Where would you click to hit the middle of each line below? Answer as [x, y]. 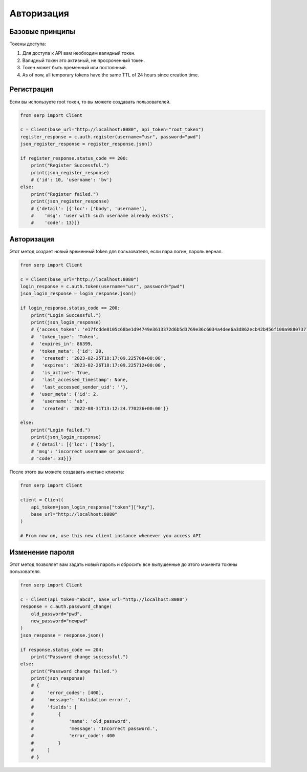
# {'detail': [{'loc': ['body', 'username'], [89, 208]
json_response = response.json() [62, 635]
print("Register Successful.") [70, 166]
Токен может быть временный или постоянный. [75, 68]
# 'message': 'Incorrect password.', [94, 728]
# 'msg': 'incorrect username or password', [88, 452]
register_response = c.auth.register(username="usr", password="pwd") [111, 137]
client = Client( [42, 500]
